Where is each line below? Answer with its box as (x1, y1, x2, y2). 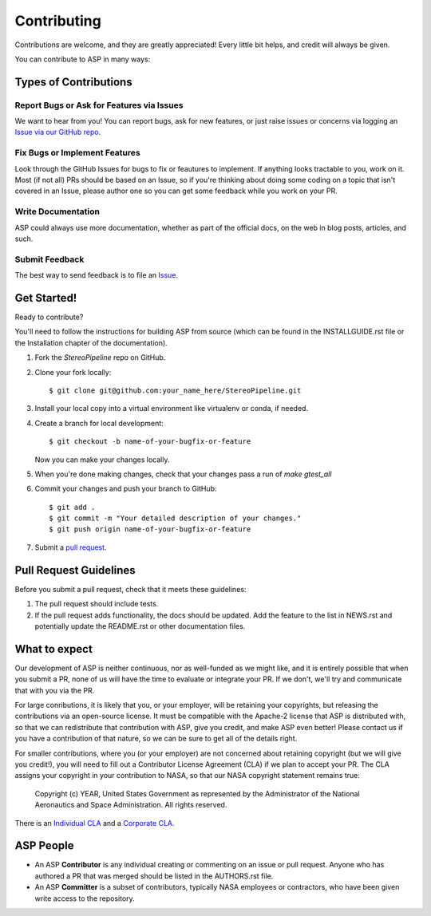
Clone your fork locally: (34, 367, 112, 377)
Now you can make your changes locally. (34, 455, 170, 464)
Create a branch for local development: (34, 418, 164, 428)
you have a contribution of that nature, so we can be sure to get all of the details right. (14, 734, 298, 744)
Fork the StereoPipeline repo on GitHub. (34, 353, 166, 362)
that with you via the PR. (14, 685, 95, 695)
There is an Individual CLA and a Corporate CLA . (14, 818, 175, 827)
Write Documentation (14, 206, 100, 217)
